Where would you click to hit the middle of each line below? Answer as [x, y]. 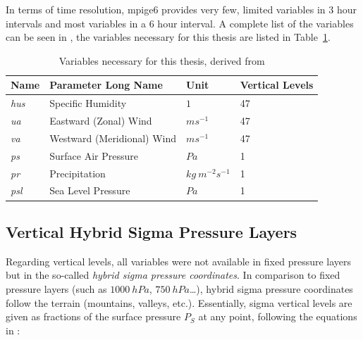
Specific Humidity [88, 103]
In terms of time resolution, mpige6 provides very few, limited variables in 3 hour [181, 9]
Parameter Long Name [106, 85]
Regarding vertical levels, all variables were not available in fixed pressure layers [179, 261]
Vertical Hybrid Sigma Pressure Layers [152, 231]
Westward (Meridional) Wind [113, 138]
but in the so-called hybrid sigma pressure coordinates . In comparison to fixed [173, 275]
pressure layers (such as [56, 288]
